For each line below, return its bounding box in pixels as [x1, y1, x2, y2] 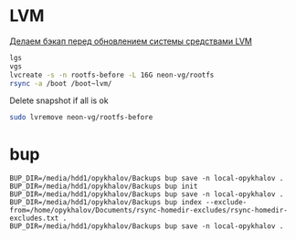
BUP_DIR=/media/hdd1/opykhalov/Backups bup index [9, 198, 203, 207]
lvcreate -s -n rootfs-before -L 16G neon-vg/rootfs [9, 70, 215, 79]
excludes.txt [9, 214, 59, 224]
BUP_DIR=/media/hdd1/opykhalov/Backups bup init [9, 182, 198, 192]
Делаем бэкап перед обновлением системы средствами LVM [9, 36, 253, 47]
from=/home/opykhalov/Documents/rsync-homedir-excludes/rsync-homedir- [9, 206, 288, 215]
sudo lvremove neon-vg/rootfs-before [9, 113, 153, 122]
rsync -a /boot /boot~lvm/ [9, 78, 112, 88]
